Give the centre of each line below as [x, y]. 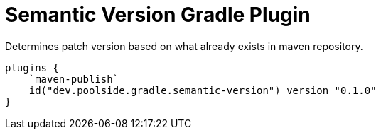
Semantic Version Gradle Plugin [158, 15]
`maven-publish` [74, 79]
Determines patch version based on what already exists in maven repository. [184, 46]
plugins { [32, 67]
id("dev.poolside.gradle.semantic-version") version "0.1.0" [203, 90]
